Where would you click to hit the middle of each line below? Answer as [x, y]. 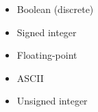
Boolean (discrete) [55, 9]
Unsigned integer [52, 101]
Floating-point [47, 55]
